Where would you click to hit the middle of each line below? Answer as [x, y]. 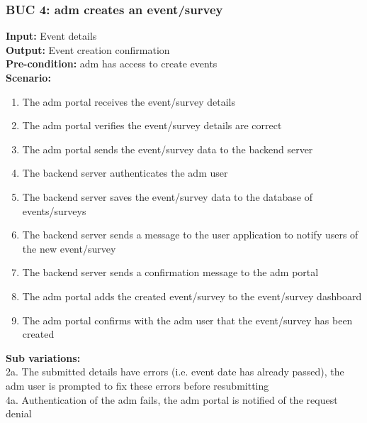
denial [19, 413]
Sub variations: [43, 357]
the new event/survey [69, 248]
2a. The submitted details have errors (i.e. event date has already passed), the [175, 372]
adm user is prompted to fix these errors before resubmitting [137, 385]
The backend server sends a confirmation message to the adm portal [170, 272]
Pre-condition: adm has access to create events [112, 64]
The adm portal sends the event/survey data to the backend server [168, 149]
